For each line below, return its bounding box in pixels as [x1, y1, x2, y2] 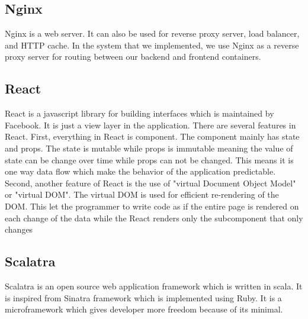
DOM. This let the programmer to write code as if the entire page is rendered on [5, 199, 299, 212]
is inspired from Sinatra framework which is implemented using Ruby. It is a [5, 291, 282, 304]
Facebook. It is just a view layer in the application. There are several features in [5, 118, 296, 131]
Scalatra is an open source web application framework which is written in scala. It [5, 279, 303, 292]
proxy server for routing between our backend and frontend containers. [5, 50, 261, 63]
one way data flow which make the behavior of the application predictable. [5, 165, 276, 178]
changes [5, 223, 33, 236]
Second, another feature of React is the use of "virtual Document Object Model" [5, 176, 296, 189]
